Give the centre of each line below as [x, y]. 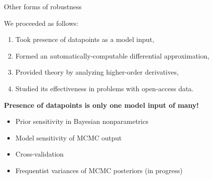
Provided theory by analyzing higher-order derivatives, [97, 72]
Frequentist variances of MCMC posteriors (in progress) [99, 170]
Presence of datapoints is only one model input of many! [101, 105]
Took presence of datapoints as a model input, [85, 39]
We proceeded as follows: [41, 23]
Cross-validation [40, 154]
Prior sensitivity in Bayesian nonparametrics [82, 121]
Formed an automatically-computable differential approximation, [112, 55]
